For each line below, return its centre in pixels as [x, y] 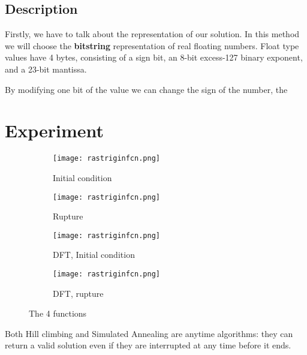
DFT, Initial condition [94, 255]
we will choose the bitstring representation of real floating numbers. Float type [152, 45]
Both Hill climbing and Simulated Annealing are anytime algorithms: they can [149, 333]
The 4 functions [58, 313]
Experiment [55, 130]
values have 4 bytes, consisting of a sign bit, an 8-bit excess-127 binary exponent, [154, 57]
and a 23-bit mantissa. [46, 69]
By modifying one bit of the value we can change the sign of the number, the [146, 89]
